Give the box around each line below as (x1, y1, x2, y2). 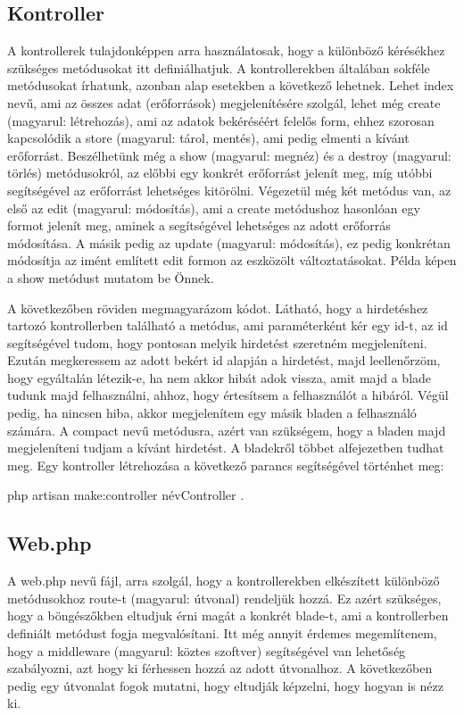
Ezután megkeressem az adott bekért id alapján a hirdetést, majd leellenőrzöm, (7, 351, 441, 370)
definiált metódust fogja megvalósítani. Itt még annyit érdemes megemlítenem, (7, 624, 437, 643)
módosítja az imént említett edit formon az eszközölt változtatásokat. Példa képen (7, 251, 457, 270)
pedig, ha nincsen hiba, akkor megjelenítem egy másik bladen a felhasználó (7, 403, 417, 422)
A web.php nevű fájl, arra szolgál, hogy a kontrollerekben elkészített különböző (7, 571, 440, 590)
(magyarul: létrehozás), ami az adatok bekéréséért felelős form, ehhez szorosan (7, 111, 435, 129)
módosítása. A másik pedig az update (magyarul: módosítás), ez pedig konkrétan (7, 233, 451, 252)
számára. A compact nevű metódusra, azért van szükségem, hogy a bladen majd (7, 420, 446, 439)
